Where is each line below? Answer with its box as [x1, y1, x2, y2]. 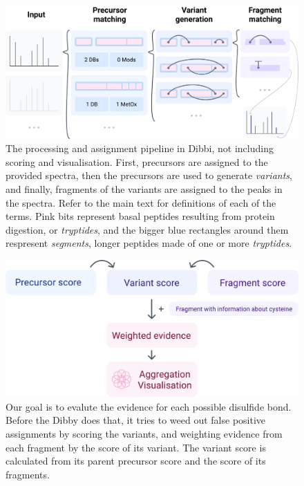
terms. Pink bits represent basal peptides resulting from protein [6, 209, 275, 223]
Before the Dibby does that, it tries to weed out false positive [6, 413, 266, 427]
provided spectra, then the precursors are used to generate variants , [6, 168, 292, 183]
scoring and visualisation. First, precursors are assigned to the [6, 154, 268, 169]
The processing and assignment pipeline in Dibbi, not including [6, 141, 274, 156]
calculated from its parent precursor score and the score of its [6, 454, 266, 468]
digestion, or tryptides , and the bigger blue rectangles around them [6, 222, 289, 236]
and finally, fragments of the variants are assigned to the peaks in [6, 181, 283, 196]
